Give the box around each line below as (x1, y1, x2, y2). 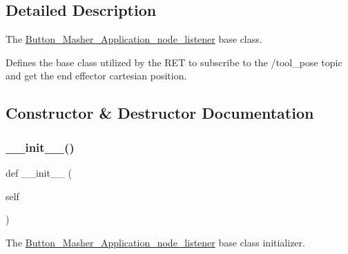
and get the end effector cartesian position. (6, 68, 187, 83)
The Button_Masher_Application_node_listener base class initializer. (6, 235, 305, 249)
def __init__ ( (6, 165, 72, 179)
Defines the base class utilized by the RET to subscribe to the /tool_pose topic (6, 55, 342, 69)
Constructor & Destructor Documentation (6, 102, 314, 124)
